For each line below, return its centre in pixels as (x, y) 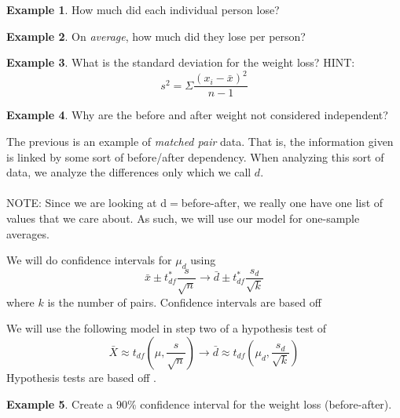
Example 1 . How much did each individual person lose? (143, 9)
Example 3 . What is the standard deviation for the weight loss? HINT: (181, 62)
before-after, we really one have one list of (282, 203)
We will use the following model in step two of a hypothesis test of (167, 328)
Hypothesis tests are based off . (81, 377)
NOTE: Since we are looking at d (87, 203)
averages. (28, 233)
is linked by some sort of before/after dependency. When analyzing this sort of (195, 156)
